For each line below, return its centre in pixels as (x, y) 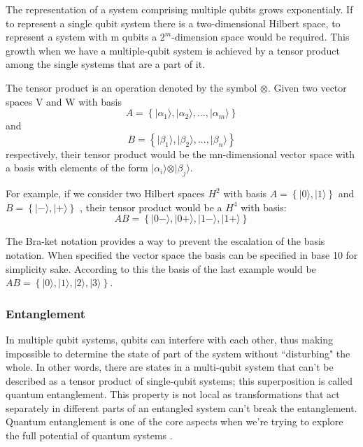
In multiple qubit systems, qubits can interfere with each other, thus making (169, 339)
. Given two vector (307, 87)
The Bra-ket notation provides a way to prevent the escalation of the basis (165, 241)
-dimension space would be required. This (261, 37)
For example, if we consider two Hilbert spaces (105, 193)
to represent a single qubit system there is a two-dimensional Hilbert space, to (173, 23)
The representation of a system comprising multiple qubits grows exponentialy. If (179, 9)
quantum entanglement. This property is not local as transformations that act (173, 394)
